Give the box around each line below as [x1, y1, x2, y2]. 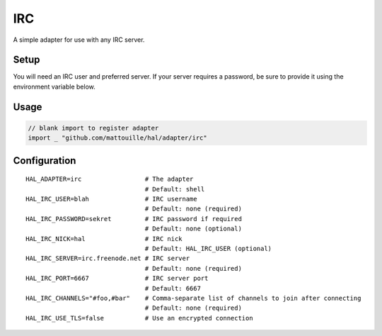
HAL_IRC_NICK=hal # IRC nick [25, 235, 183, 242]
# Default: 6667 [144, 284, 202, 292]
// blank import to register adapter [28, 124, 159, 132]
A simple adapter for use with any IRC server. [13, 35, 145, 44]
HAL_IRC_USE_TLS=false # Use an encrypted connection [25, 314, 254, 322]
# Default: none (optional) [144, 225, 242, 233]
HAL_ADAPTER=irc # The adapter [25, 175, 194, 184]
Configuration [13, 155, 76, 167]
